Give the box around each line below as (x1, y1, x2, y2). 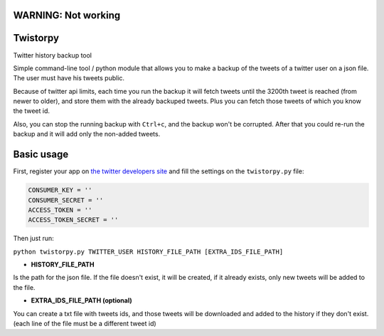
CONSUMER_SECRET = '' (28, 196, 104, 204)
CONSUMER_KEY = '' (28, 186, 92, 195)
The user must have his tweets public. (13, 74, 124, 82)
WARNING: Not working (13, 9, 121, 21)
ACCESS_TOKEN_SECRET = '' (28, 216, 119, 224)
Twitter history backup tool (13, 50, 92, 60)
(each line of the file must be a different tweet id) (13, 320, 156, 328)
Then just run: (13, 234, 55, 243)
